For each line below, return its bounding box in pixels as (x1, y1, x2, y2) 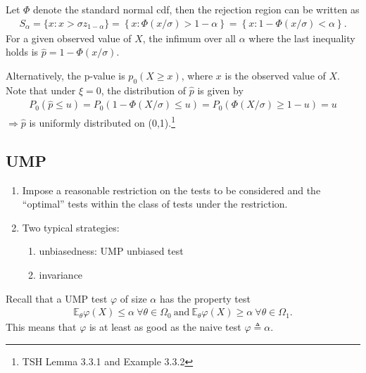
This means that (6, 320, 77, 334)
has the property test (159, 291, 251, 305)
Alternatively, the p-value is (6, 68, 125, 82)
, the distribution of (101, 82, 187, 97)
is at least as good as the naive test (89, 320, 241, 334)
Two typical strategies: (22, 220, 120, 234)
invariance (39, 267, 83, 282)
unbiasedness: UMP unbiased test (39, 244, 184, 258)
